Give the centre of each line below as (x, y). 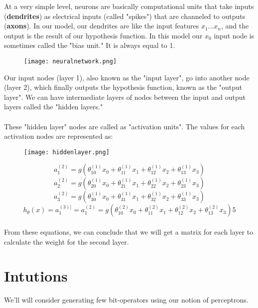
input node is (234, 35)
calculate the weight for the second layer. (66, 241)
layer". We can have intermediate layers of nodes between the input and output (125, 97)
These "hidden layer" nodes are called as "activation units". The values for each (125, 126)
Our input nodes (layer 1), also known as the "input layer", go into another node (127, 77)
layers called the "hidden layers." (54, 107)
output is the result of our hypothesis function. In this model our (103, 35)
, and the (235, 26)
